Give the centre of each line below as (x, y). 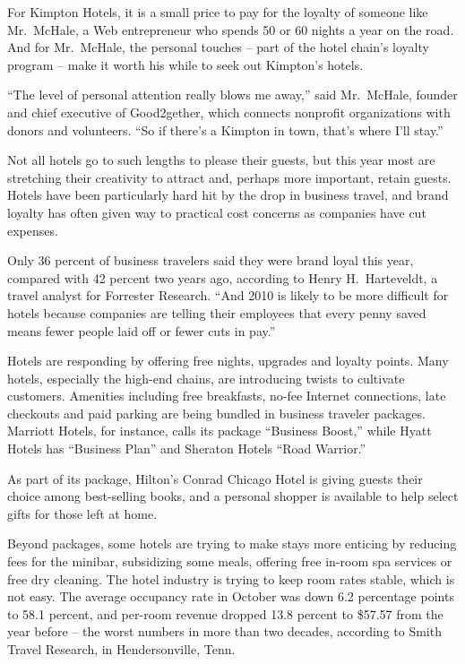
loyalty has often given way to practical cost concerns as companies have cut (217, 212)
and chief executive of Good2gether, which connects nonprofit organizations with (229, 112)
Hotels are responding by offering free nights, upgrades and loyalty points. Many (228, 361)
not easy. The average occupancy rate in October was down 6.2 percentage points (231, 596)
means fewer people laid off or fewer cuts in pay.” (142, 330)
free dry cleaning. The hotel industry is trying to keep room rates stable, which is (231, 578)
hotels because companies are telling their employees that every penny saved (217, 312)
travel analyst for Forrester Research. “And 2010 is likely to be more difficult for (228, 295)
